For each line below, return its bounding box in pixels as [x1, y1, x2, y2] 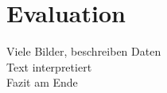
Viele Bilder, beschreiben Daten [6, 43, 161, 60]
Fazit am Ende [6, 74, 78, 91]
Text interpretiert [6, 58, 92, 75]
